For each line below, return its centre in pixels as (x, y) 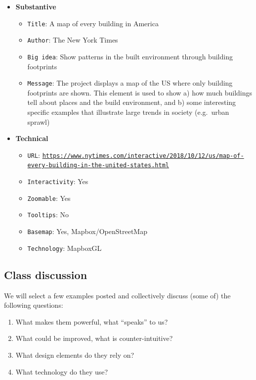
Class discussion (46, 274)
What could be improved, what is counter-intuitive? (94, 338)
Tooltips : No (48, 214)
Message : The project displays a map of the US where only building (130, 83)
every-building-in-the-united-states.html (98, 166)
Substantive (36, 6)
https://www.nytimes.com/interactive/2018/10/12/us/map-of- (143, 156)
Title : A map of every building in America (93, 23)
